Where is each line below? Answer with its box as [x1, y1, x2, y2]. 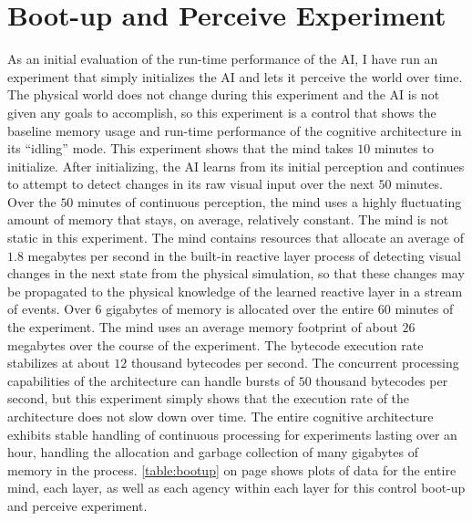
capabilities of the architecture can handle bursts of [7, 370, 294, 390]
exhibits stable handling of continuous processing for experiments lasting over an [7, 424, 457, 443]
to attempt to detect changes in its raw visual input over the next [7, 174, 375, 193]
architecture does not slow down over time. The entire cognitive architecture [7, 407, 434, 425]
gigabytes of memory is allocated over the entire [106, 299, 375, 318]
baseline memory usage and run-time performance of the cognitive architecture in [7, 120, 462, 140]
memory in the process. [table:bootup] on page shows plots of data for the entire [7, 460, 457, 479]
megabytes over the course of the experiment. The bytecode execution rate [7, 335, 424, 354]
